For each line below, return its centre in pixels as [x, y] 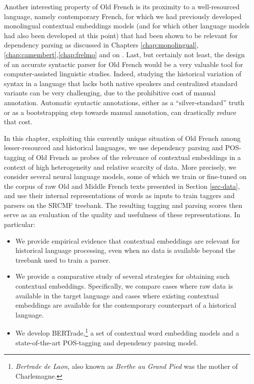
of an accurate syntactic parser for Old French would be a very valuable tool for [124, 64]
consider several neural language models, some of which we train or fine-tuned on [125, 176]
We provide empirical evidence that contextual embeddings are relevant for [127, 240]
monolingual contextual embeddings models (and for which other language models [127, 26]
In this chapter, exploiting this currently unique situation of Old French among [122, 138]
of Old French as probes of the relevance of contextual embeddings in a [135, 157]
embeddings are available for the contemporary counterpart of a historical [126, 305]
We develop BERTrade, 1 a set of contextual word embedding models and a [127, 332]
